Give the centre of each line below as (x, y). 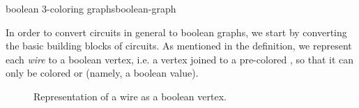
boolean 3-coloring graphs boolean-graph (91, 8)
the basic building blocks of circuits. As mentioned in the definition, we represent (179, 46)
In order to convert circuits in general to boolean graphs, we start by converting (176, 32)
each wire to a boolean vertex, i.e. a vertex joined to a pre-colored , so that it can (180, 59)
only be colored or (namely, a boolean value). (102, 73)
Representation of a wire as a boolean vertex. (130, 96)
